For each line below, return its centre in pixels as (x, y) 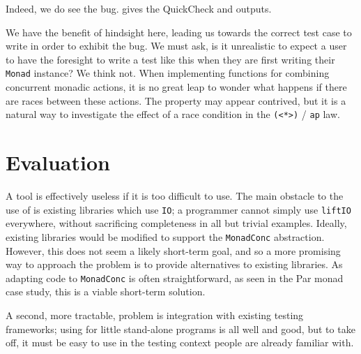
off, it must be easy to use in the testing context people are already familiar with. (180, 342)
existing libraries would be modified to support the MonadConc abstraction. (165, 236)
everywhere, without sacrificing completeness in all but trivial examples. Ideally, (176, 223)
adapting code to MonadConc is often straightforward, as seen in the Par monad (175, 278)
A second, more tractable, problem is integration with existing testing (155, 315)
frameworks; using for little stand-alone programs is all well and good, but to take (180, 329)
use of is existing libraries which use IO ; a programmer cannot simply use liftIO (178, 209)
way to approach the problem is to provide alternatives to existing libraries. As (174, 264)
